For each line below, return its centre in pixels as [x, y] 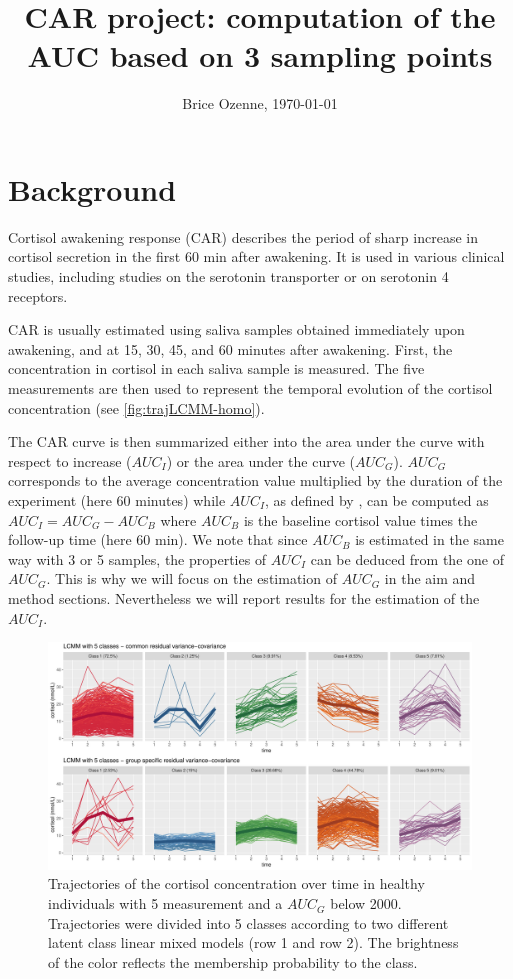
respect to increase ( [70, 460]
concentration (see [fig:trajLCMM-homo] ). [136, 407]
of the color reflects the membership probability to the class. [233, 961]
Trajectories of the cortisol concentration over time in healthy [236, 883]
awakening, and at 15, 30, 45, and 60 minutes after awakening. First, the [230, 348]
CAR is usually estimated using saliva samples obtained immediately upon [236, 329]
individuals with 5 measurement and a [165, 903]
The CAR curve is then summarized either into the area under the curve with [246, 441]
